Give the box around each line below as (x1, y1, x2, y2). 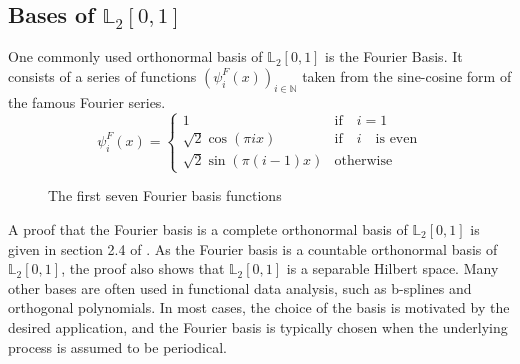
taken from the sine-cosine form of (302, 65, 512, 86)
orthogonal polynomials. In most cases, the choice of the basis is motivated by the (8, 297, 510, 318)
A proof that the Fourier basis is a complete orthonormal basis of (8, 218, 408, 239)
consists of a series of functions (8, 65, 197, 86)
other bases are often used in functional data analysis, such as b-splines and (8, 277, 472, 298)
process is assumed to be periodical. (8, 336, 228, 357)
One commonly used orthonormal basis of (8, 46, 263, 67)
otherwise (334, 154, 393, 169)
